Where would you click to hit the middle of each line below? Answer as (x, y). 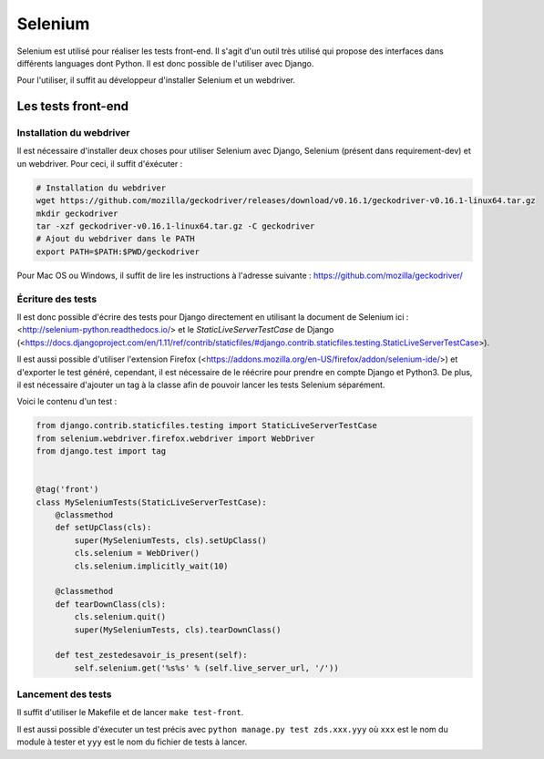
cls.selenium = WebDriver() (137, 553)
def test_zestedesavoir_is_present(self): (151, 655)
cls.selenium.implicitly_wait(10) (151, 566)
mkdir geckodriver (77, 213)
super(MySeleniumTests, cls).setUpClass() (171, 540)
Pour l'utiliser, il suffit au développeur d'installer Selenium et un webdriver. (156, 80)
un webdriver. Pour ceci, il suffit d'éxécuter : (100, 163)
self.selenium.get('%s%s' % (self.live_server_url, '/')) (206, 668)
